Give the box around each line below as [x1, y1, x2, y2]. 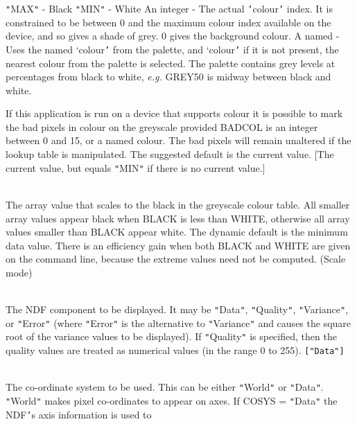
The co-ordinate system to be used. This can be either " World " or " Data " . [6, 380, 324, 394]
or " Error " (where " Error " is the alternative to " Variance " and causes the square [6, 315, 351, 330]
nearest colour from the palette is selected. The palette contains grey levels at [6, 55, 336, 70]
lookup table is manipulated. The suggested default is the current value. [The [6, 147, 334, 161]
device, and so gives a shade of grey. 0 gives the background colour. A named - [6, 28, 340, 43]
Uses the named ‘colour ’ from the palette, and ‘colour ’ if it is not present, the [6, 42, 339, 56]
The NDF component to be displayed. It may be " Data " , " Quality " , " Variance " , [6, 302, 349, 317]
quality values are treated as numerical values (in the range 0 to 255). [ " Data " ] [6, 343, 345, 357]
